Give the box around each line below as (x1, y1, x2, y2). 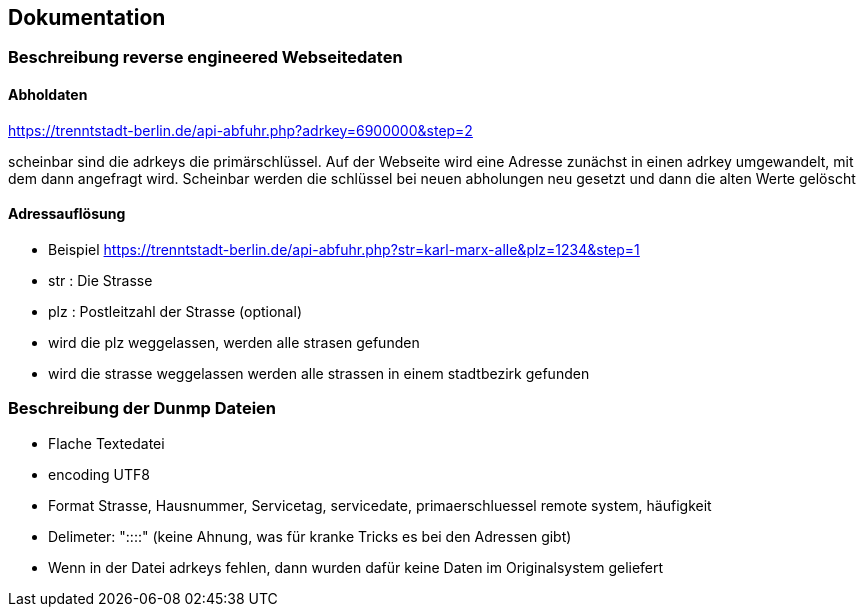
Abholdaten (8, 86, 88, 104)
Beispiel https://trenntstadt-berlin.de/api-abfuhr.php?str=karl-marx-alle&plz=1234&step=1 (48, 240, 640, 258)
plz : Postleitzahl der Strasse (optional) (48, 302, 302, 320)
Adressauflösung (8, 205, 126, 223)
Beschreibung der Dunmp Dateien (8, 398, 277, 419)
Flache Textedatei (48, 434, 165, 452)
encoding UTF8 (48, 465, 150, 483)
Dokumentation (8, 5, 166, 30)
